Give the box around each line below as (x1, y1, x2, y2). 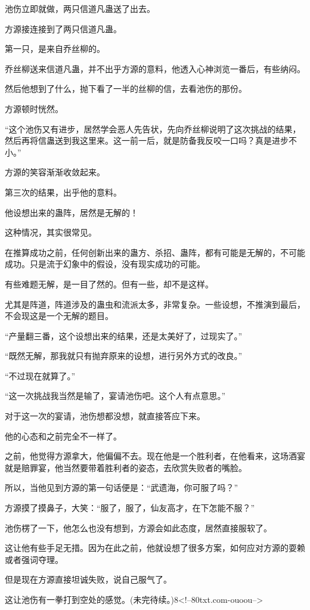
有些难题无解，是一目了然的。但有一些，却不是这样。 (5, 277, 213, 290)
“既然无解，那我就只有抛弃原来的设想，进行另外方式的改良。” (5, 349, 243, 362)
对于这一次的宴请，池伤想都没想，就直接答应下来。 (5, 410, 205, 422)
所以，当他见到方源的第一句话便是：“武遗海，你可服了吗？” (5, 481, 238, 494)
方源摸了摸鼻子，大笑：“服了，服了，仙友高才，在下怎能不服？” (5, 501, 255, 514)
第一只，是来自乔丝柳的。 (5, 42, 105, 55)
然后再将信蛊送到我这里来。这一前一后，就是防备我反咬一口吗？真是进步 (5, 134, 289, 147)
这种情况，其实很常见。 (5, 226, 97, 239)
